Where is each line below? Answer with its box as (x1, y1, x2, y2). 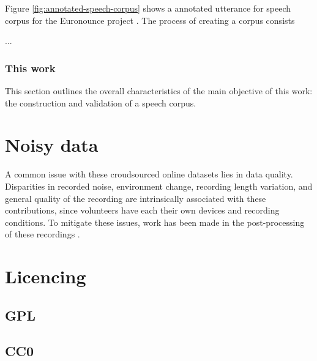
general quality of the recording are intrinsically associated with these (5, 192, 266, 204)
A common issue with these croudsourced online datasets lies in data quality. (5, 168, 293, 180)
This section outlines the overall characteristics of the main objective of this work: (5, 84, 313, 97)
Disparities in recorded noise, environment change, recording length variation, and (5, 179, 313, 192)
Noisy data (5, 132, 99, 157)
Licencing (5, 264, 86, 289)
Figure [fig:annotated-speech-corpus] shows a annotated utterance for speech (5, 2, 291, 14)
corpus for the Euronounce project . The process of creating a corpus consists (5, 13, 295, 26)
